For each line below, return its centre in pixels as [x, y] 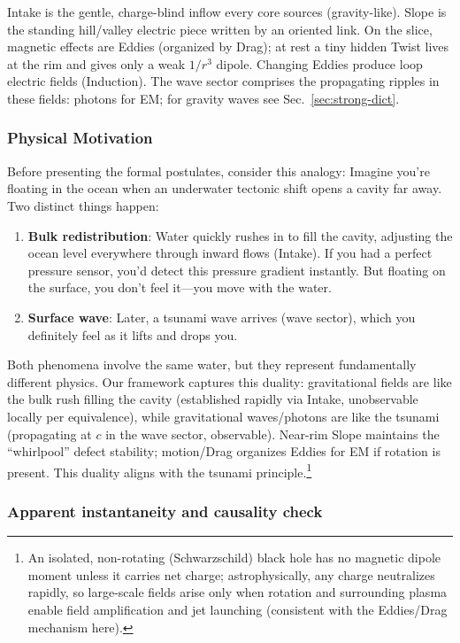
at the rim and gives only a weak [96, 63]
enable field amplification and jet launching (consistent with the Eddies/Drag [238, 609]
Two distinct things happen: [83, 205]
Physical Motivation [80, 138]
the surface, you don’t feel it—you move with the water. [180, 287]
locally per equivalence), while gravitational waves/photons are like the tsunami [223, 416]
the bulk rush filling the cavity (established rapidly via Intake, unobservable [213, 399]
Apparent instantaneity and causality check [165, 511]
